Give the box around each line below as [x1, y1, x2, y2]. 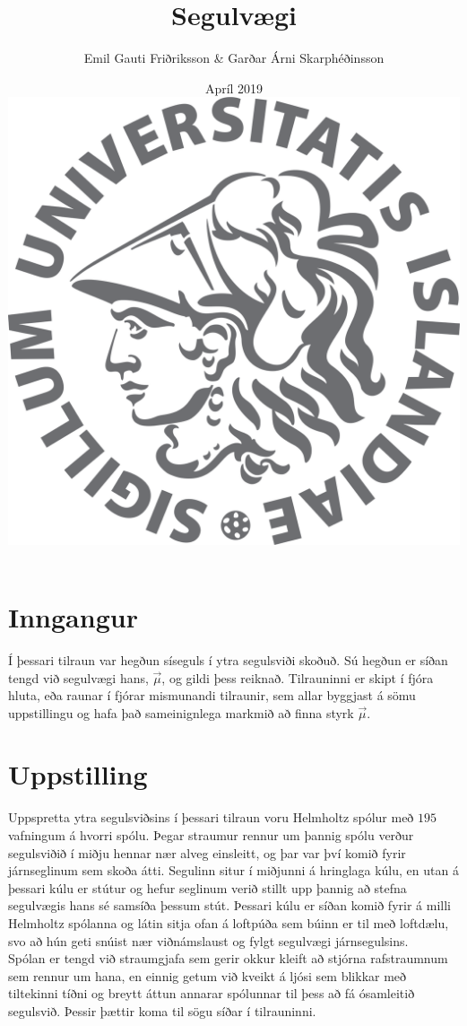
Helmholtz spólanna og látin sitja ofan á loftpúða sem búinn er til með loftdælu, [8, 913, 449, 932]
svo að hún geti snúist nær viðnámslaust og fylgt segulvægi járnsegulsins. [8, 931, 409, 950]
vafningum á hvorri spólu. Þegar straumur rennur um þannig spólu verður [8, 826, 414, 845]
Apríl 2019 [204, 78, 264, 97]
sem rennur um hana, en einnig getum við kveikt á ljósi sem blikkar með [8, 966, 407, 985]
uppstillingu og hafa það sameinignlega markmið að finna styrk [8, 703, 354, 722]
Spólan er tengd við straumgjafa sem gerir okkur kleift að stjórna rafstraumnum [8, 949, 448, 968]
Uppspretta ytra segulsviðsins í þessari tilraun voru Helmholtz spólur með [8, 808, 414, 827]
